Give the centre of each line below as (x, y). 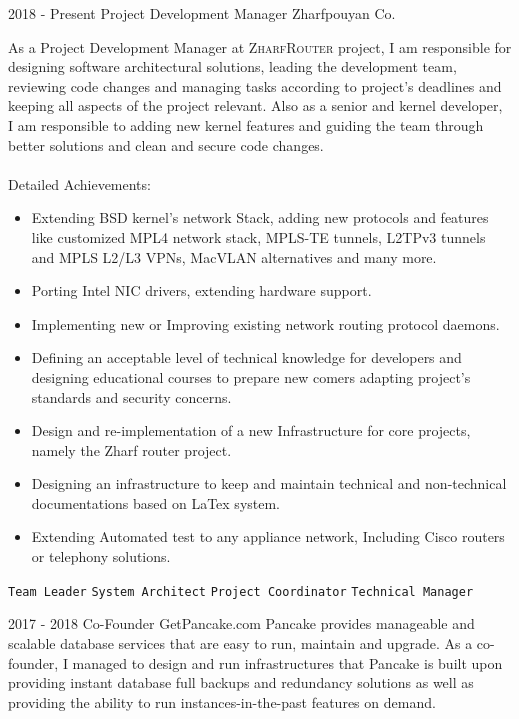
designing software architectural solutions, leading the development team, (232, 66)
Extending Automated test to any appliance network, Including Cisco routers (268, 536)
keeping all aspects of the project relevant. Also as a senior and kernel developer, (255, 105)
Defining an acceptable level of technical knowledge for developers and (246, 357)
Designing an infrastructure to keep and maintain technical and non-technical (269, 483)
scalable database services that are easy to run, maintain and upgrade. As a (240, 642)
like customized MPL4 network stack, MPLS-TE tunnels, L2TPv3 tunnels (258, 236)
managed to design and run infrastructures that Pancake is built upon (287, 662)
